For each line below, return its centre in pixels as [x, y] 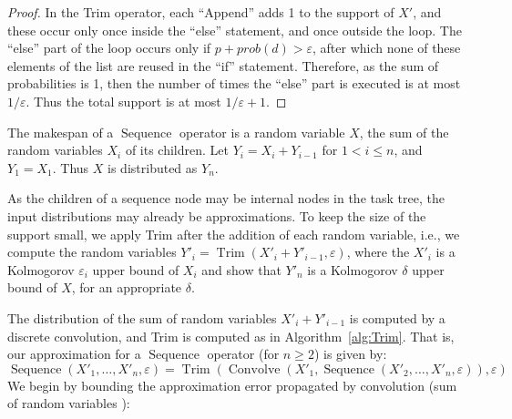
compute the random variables [92, 252]
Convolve [254, 369]
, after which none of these [387, 48]
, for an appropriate [127, 287]
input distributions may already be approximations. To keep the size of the [217, 215]
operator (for [243, 354]
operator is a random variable [262, 132]
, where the [378, 252]
